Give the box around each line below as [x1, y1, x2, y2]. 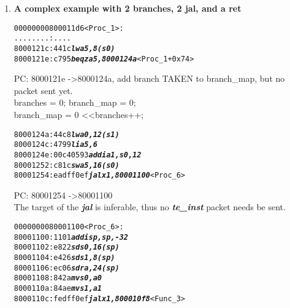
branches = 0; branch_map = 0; [13, 96, 136, 109]
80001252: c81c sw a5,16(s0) [13, 160, 120, 170]
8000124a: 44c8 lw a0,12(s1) [13, 130, 120, 139]
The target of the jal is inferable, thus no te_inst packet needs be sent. [13, 200, 286, 213]
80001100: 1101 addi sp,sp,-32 [13, 232, 128, 242]
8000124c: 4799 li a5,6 [13, 140, 97, 149]
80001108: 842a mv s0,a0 [13, 274, 102, 283]
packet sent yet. [13, 84, 73, 97]
